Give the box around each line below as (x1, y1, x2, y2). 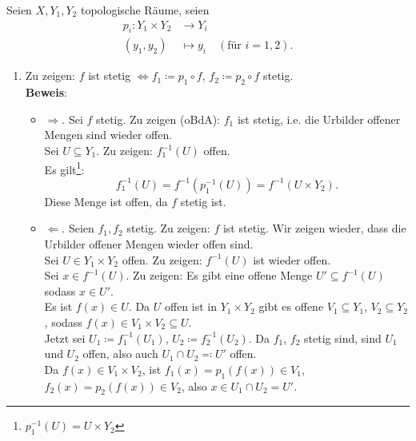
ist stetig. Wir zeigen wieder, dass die (222, 220, 406, 236)
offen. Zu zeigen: (122, 251, 202, 268)
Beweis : (25, 84, 67, 101)
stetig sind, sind (304, 329, 382, 346)
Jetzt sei (44, 329, 86, 346)
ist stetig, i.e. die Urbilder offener (237, 110, 401, 127)
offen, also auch (82, 345, 158, 362)
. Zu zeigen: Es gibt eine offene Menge (126, 267, 313, 284)
